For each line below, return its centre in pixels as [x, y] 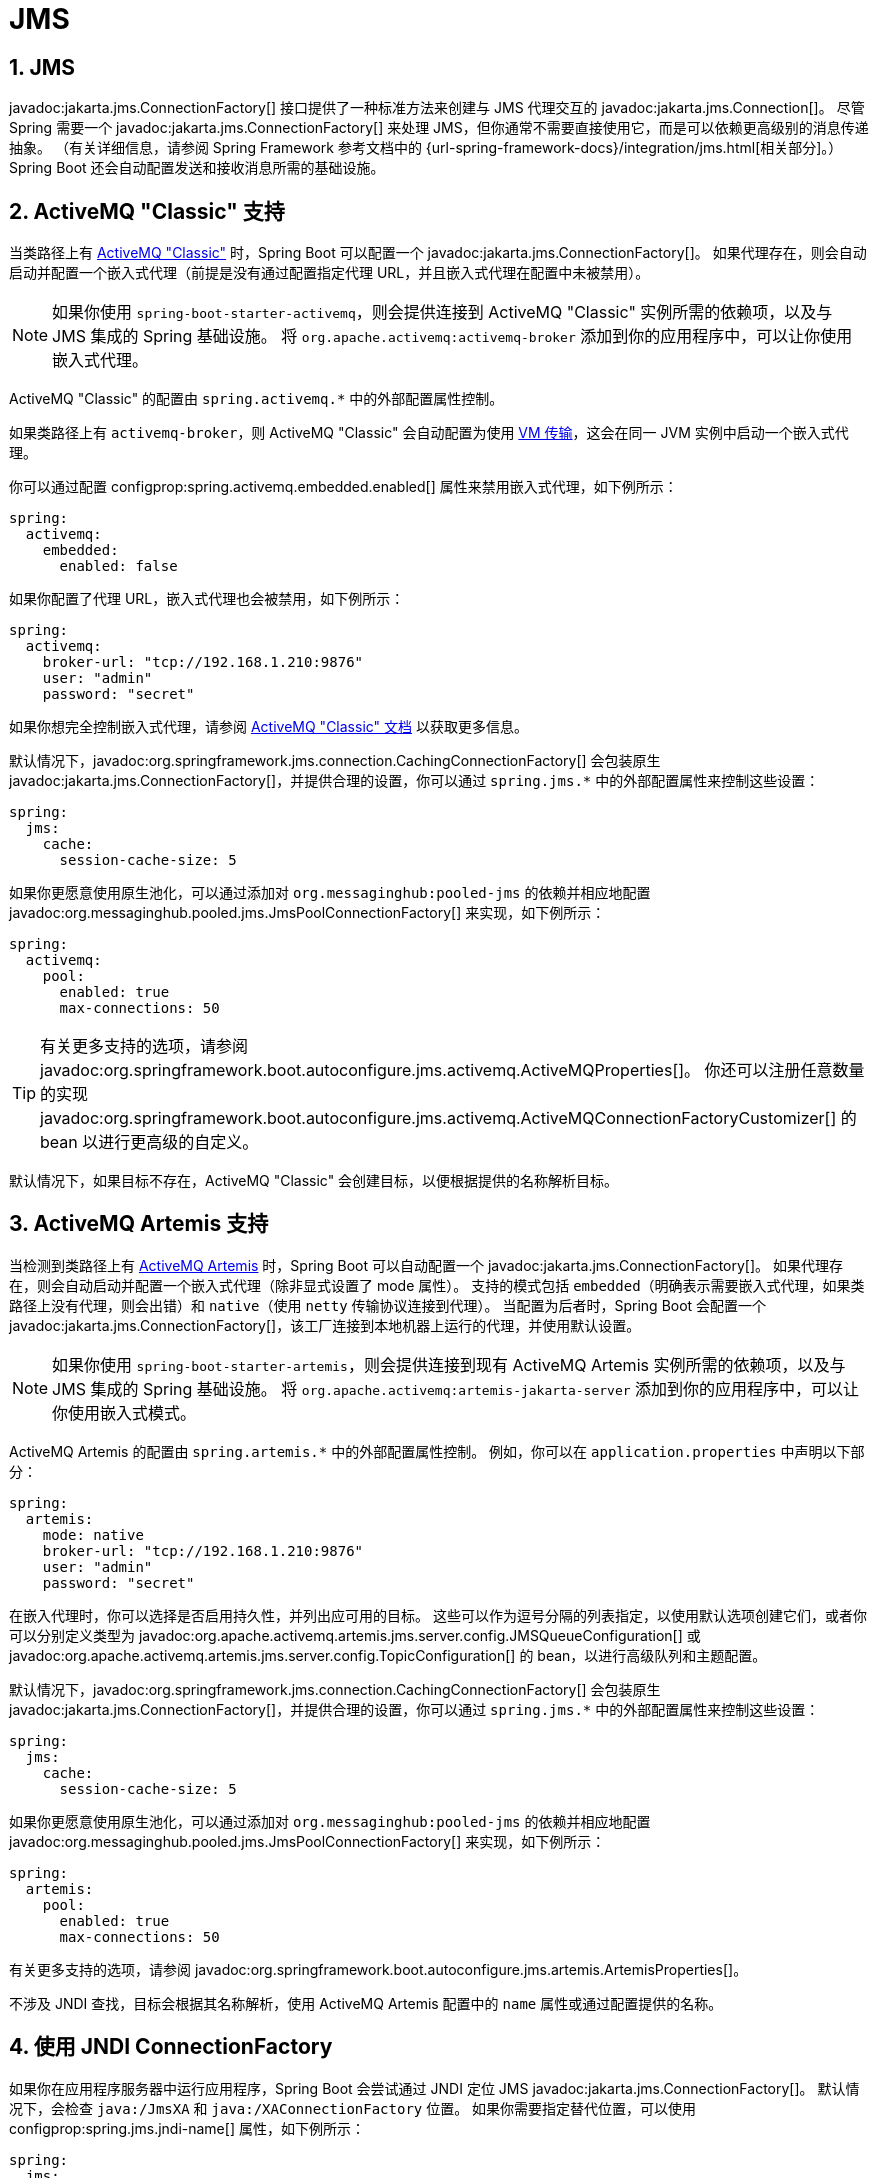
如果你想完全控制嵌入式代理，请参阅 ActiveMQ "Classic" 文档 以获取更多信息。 [268, 727]
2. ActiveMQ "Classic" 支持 [147, 211]
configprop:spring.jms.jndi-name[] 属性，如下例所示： [187, 2128]
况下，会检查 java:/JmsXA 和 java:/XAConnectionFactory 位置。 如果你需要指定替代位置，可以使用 [353, 2108]
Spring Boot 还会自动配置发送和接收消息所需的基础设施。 [197, 168]
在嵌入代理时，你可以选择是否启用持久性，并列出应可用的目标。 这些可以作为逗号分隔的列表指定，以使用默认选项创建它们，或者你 [438, 1615]
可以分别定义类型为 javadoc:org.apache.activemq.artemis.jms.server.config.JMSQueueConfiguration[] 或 [355, 1635]
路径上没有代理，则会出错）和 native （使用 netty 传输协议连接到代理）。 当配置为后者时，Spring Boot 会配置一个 [388, 1305]
